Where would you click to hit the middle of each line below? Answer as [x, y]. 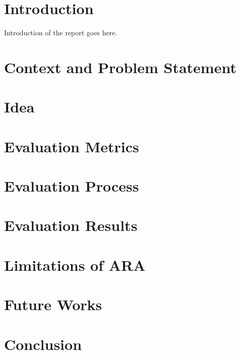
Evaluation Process [72, 186]
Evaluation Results [71, 225]
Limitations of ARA [75, 264]
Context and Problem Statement [120, 67]
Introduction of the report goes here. [61, 33]
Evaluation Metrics [72, 146]
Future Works [53, 304]
